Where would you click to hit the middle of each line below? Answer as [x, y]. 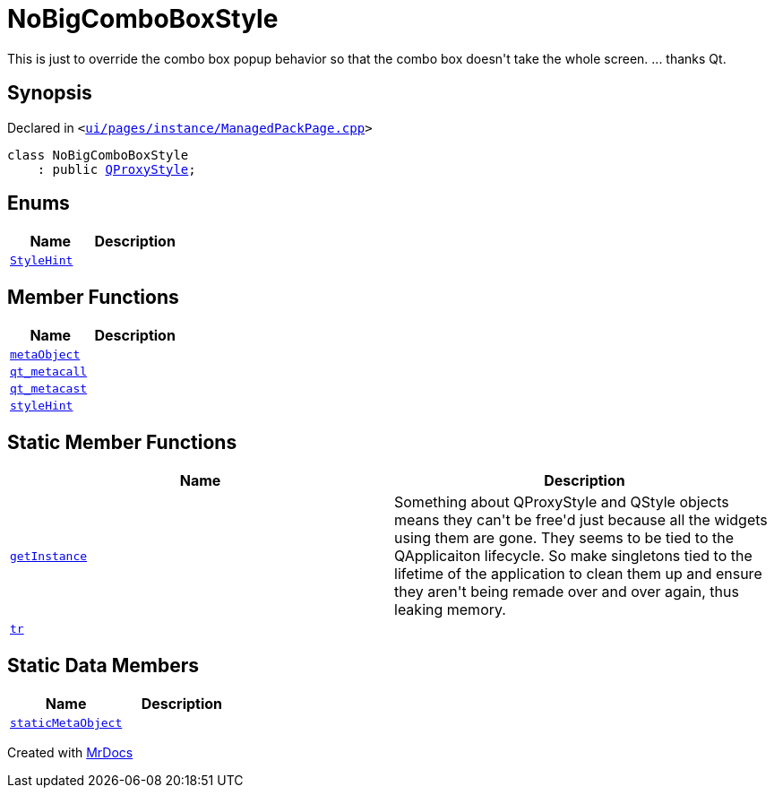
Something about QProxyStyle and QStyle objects [562, 502]
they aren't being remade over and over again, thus [567, 592]
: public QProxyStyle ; [116, 169]
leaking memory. [450, 610]
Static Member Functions [122, 442]
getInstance [49, 556]
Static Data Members [103, 665]
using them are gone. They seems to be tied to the [564, 538]
